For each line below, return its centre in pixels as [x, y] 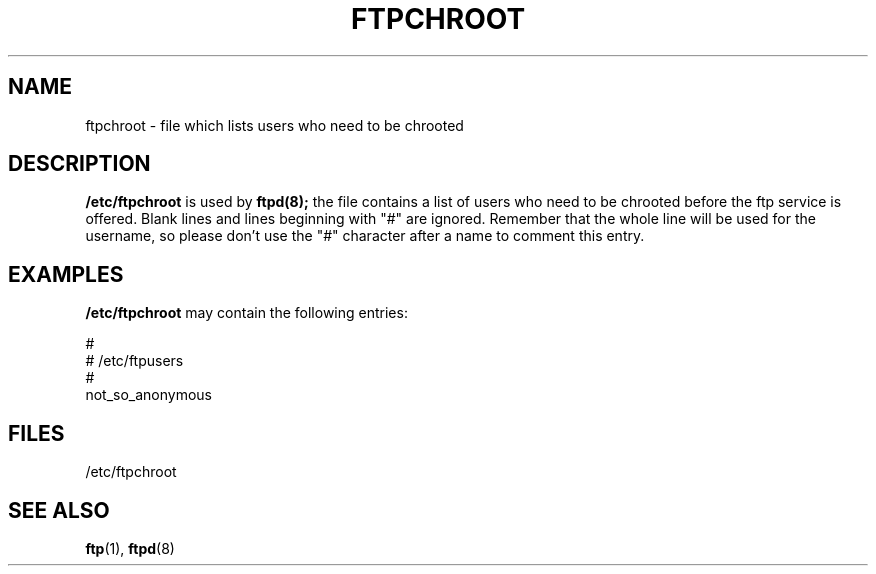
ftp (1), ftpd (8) [130, 548]
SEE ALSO [59, 510]
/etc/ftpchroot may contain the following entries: [246, 313]
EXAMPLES [66, 274]
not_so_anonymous [148, 395]
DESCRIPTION [79, 164]
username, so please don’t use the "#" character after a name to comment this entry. [365, 236]
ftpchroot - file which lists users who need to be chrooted [274, 125]
